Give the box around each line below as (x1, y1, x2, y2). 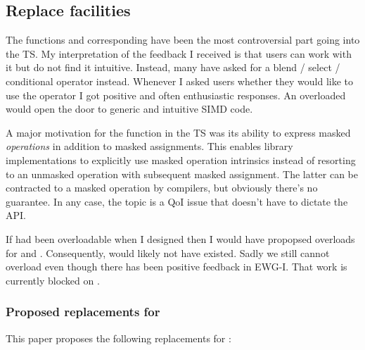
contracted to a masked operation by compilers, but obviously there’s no (6, 180, 318, 195)
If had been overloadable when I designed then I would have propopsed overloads (6, 231, 355, 246)
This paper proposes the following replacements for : (6, 330, 231, 345)
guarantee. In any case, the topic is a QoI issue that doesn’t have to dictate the (6, 194, 348, 208)
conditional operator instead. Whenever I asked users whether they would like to (6, 73, 354, 88)
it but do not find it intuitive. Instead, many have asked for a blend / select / (6, 60, 340, 75)
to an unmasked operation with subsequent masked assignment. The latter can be (6, 166, 359, 181)
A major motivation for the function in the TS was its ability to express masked (6, 125, 351, 139)
